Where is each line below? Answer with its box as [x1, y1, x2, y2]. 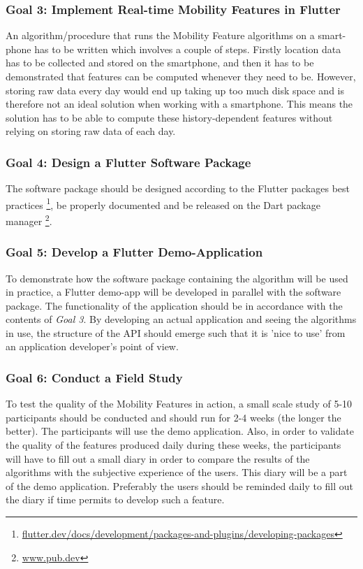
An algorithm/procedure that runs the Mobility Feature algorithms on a [6, 28, 315, 43]
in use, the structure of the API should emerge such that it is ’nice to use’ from [6, 325, 346, 340]
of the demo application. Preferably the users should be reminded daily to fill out [6, 478, 354, 493]
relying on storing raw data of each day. [6, 124, 176, 138]
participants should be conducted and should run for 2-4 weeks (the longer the [6, 410, 341, 424]
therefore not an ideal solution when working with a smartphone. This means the [6, 96, 353, 111]
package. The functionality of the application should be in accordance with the [6, 298, 343, 312]
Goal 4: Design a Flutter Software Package [6, 153, 251, 171]
